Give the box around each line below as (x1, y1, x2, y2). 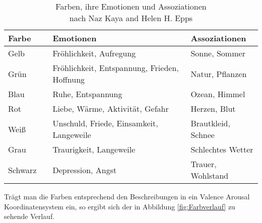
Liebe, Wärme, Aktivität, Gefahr (52, 103, 169, 114)
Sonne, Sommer (190, 47, 245, 59)
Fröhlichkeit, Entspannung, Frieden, (52, 62, 179, 73)
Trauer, (190, 158, 217, 170)
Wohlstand (190, 170, 229, 181)
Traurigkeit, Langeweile (52, 143, 136, 155)
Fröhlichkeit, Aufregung (52, 47, 136, 59)
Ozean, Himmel (190, 88, 245, 100)
